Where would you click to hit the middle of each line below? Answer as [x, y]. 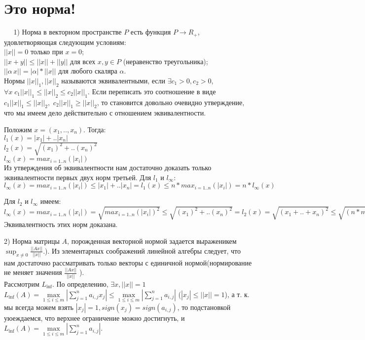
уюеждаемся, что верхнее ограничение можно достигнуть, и [94, 318]
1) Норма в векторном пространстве [68, 32]
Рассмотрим [22, 283]
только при [47, 52]
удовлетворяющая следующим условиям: [65, 42]
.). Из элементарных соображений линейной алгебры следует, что [142, 250]
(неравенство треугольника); [165, 61]
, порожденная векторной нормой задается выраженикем [152, 241]
